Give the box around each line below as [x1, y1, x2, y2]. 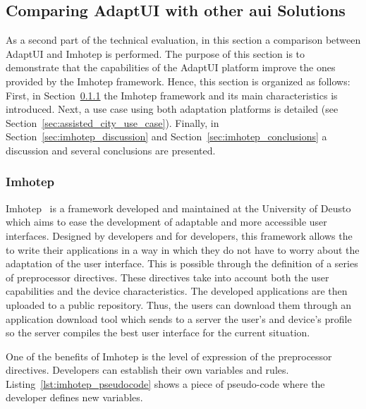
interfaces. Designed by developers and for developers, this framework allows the [6, 228, 353, 243]
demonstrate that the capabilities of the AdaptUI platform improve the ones [6, 60, 336, 75]
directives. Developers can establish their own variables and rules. [6, 362, 289, 377]
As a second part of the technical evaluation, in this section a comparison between [6, 32, 361, 47]
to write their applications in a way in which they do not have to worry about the [6, 242, 360, 257]
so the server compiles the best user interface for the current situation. [6, 325, 310, 340]
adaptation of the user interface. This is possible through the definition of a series [6, 256, 358, 271]
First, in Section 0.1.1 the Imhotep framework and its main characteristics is [6, 87, 338, 102]
